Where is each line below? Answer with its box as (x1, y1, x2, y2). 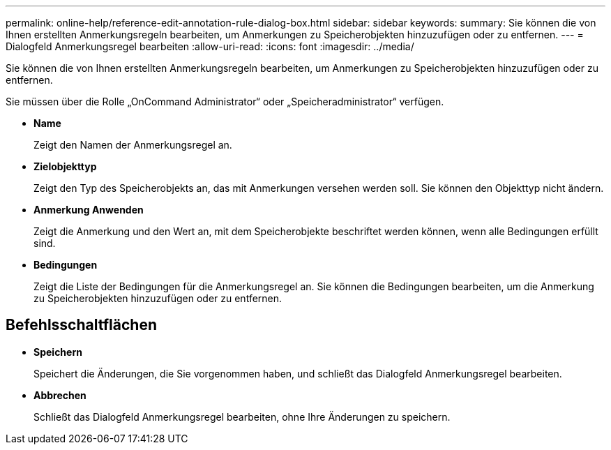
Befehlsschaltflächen (6, 316, 157, 334)
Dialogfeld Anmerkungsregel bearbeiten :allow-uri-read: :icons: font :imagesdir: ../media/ (6, 40, 414, 52)
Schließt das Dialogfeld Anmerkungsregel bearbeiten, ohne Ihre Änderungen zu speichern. (33, 410, 451, 423)
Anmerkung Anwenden (33, 204, 144, 216)
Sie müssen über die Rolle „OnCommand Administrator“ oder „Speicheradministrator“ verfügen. (6, 96, 444, 107)
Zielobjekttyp (33, 160, 97, 172)
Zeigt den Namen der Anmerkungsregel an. (33, 139, 232, 151)
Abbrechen (33, 389, 86, 401)
